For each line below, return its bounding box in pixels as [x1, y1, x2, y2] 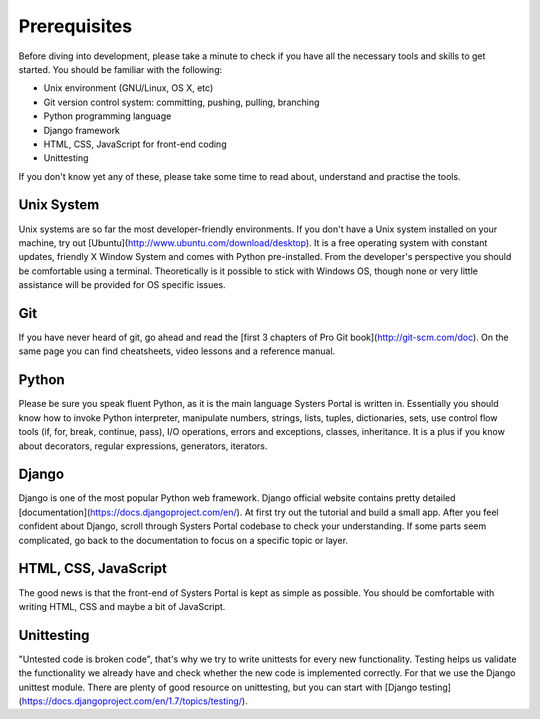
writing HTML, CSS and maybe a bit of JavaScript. [18, 600, 226, 612]
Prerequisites [18, 15, 133, 37]
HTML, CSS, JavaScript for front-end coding [43, 138, 227, 150]
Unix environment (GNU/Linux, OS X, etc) [43, 82, 214, 94]
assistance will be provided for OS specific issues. [18, 279, 226, 291]
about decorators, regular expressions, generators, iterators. [18, 440, 268, 452]
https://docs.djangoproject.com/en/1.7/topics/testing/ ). [21, 695, 249, 707]
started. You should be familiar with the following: [18, 63, 223, 75]
